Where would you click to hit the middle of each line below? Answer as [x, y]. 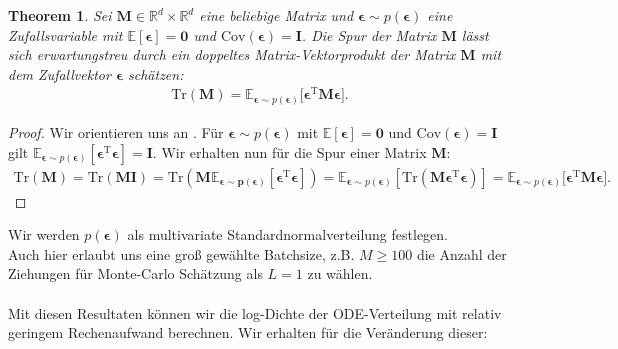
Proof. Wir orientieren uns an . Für [116, 132]
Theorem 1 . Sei [60, 15]
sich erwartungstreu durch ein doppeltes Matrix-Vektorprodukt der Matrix [232, 54]
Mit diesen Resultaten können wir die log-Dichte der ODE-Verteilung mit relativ [255, 312]
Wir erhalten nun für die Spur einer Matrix [294, 151]
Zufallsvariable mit [65, 34]
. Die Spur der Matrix [369, 34]
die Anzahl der [461, 253]
